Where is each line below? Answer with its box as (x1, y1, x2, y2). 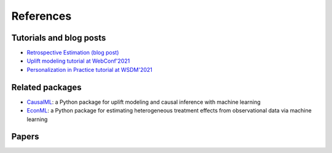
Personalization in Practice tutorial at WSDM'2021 (26, 66, 153, 73)
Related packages (11, 82, 82, 92)
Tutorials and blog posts (11, 33, 106, 43)
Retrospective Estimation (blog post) (26, 49, 119, 57)
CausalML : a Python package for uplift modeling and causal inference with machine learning (26, 98, 261, 106)
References (11, 9, 72, 23)
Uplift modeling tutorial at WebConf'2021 (26, 57, 130, 65)
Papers (11, 131, 39, 142)
